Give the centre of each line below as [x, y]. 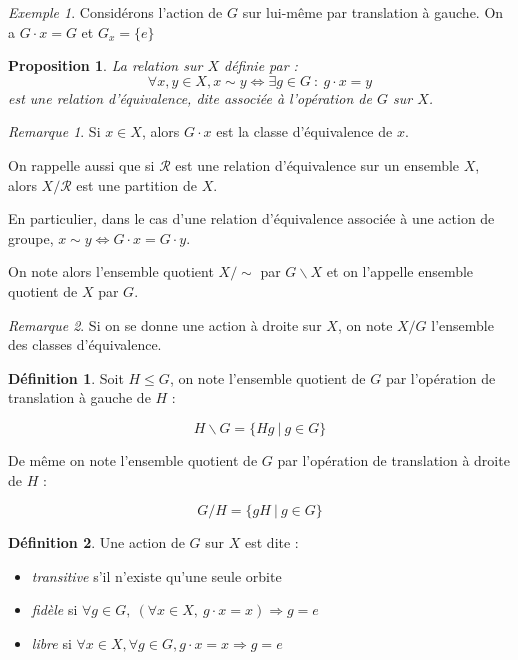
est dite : [272, 542]
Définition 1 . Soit [66, 377]
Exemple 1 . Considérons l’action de [115, 12]
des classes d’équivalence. [85, 344]
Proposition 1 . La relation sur [105, 65]
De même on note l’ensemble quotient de [133, 459]
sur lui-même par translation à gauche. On [373, 12]
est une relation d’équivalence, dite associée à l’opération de [190, 97]
